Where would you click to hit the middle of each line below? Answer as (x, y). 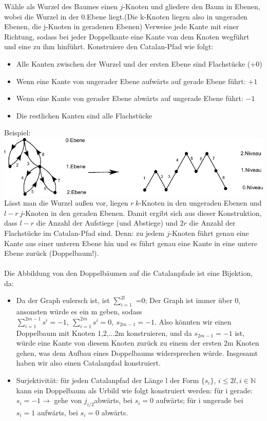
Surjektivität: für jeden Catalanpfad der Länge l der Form (108, 380)
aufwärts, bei (58, 413)
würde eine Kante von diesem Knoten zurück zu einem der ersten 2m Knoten (138, 343)
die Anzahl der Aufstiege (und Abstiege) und (107, 223)
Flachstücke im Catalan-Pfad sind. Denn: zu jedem (84, 233)
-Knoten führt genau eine (209, 233)
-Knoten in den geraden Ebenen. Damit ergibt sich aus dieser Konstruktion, (142, 213)
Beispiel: (17, 133)
